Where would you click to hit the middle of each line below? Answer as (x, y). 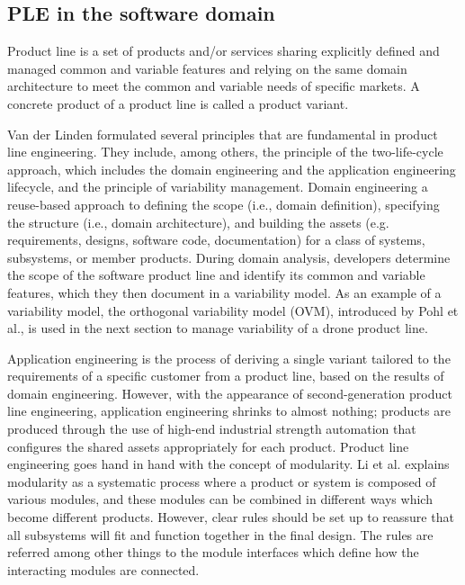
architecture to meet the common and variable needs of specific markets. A (214, 86)
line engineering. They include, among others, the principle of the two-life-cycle (225, 152)
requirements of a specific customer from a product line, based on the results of (226, 376)
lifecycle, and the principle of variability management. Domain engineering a (218, 187)
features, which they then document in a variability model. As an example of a (224, 292)
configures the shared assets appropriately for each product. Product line (208, 446)
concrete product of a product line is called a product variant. (178, 103)
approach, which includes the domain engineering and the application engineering (232, 169)
